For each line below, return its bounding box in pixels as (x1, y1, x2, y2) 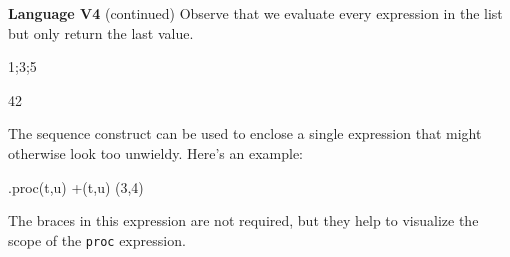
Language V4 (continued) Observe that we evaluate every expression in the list (8, 3, 503, 23)
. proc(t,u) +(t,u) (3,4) (8, 176, 144, 197)
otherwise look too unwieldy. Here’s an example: (8, 142, 304, 163)
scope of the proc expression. (8, 229, 186, 250)
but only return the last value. (8, 22, 194, 43)
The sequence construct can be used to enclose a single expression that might (8, 123, 482, 144)
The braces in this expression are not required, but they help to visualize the (8, 210, 479, 231)
